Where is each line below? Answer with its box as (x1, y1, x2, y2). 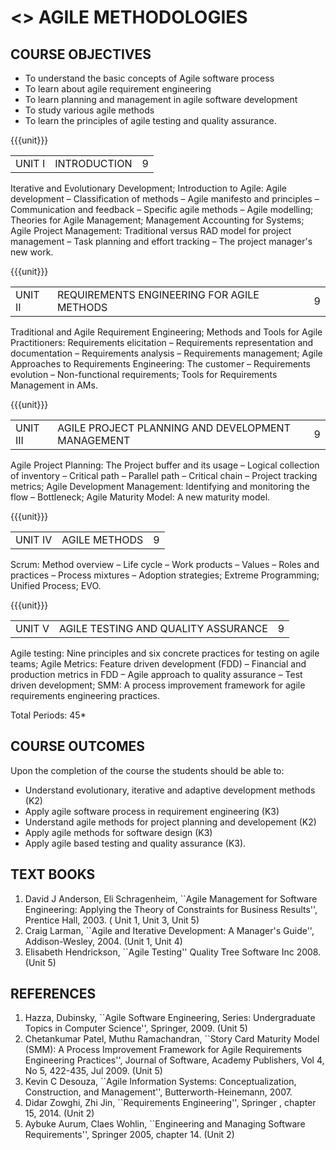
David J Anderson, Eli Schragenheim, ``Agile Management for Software (24, 892, 318, 905)
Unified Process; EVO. (10, 580, 102, 591)
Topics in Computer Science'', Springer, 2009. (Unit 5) (24, 1022, 248, 1035)
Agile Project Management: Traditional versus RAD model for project (10, 225, 292, 236)
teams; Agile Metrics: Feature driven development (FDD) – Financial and (10, 658, 307, 670)
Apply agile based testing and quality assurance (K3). (24, 837, 247, 849)
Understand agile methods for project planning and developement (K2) (24, 816, 317, 828)
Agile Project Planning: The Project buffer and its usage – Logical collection (10, 459, 320, 471)
